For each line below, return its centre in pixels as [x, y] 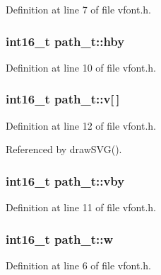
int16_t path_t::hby [65, 41]
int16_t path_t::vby [65, 180]
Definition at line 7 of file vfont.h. [78, 9]
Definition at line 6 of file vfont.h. [78, 265]
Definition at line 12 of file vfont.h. [81, 125]
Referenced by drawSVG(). [64, 149]
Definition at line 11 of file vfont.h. [81, 207]
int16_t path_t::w [59, 238]
